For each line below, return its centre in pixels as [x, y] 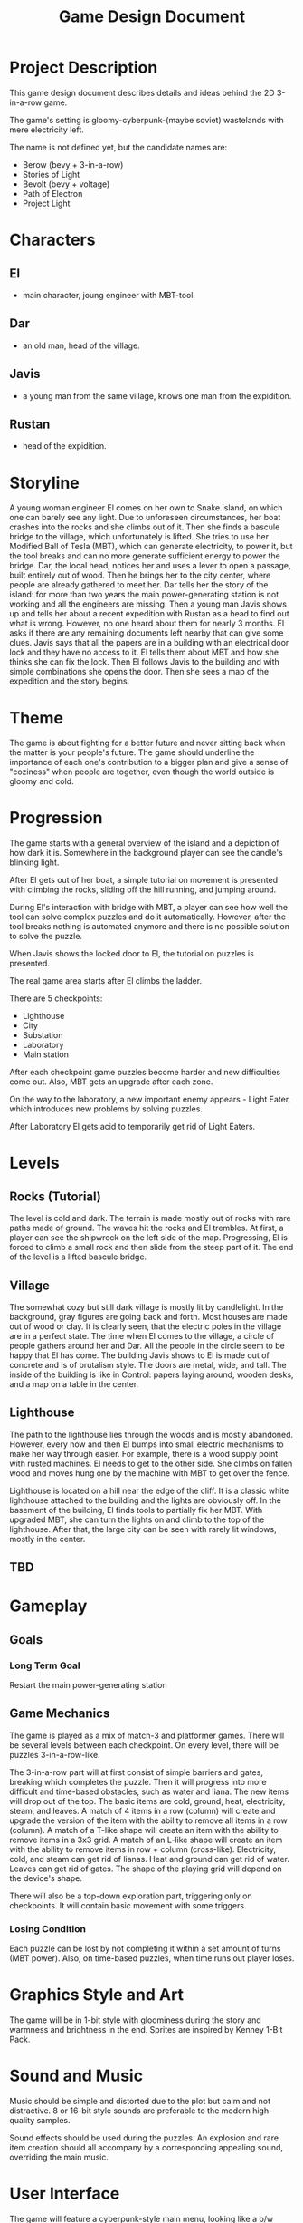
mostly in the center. [47, 1539]
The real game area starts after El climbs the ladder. [105, 981]
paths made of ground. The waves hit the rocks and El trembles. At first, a [147, 1228]
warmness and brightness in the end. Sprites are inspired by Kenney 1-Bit [146, 2030]
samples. [53, 2121]
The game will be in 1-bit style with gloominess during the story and [136, 2020]
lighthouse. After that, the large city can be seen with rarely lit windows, [143, 1529]
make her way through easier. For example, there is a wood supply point [144, 1453]
